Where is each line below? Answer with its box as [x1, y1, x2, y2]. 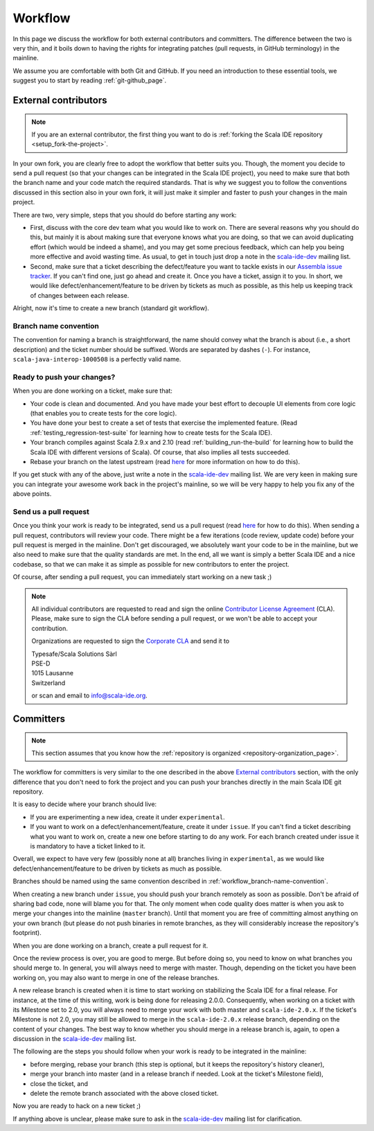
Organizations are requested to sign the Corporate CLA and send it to [31, 637, 230, 645]
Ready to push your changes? [12, 372, 116, 382]
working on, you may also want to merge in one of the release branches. [12, 973, 220, 981]
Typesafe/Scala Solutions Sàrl [31, 650, 117, 658]
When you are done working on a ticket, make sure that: [12, 386, 173, 395]
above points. [12, 490, 52, 498]
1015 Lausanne [31, 669, 74, 677]
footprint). [12, 929, 42, 937]
